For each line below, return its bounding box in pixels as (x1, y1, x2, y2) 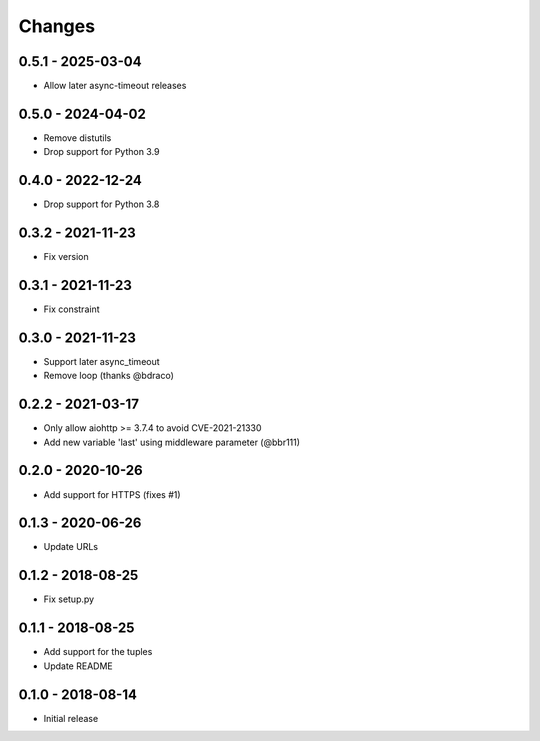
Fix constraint (43, 303, 100, 315)
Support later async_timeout (43, 355, 160, 367)
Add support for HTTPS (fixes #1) (43, 488, 181, 500)
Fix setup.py (43, 593, 95, 605)
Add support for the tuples (43, 646, 153, 658)
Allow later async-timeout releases (43, 80, 187, 92)
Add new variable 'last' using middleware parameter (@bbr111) (43, 436, 300, 448)
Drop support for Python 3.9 (43, 146, 160, 158)
